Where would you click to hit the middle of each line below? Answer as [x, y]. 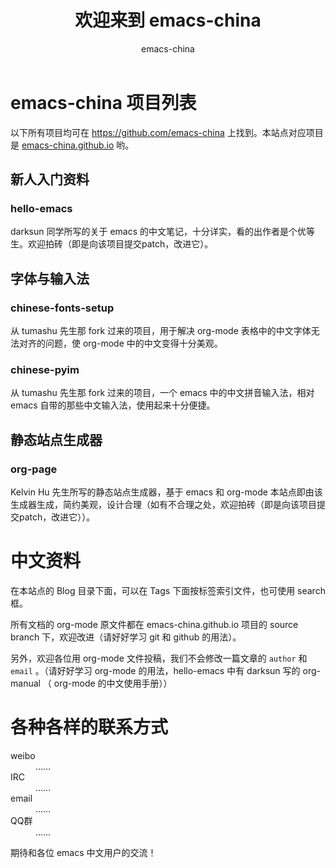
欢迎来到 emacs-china [168, 20]
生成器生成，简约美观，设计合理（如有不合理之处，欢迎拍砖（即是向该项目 [163, 505]
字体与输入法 [50, 278]
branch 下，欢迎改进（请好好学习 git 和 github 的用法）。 [126, 637]
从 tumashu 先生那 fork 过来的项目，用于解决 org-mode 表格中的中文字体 [161, 331]
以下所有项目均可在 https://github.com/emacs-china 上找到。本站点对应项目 [167, 132]
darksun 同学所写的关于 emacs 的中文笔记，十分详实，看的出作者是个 [154, 232]
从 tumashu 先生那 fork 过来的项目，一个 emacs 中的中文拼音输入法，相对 [162, 393]
